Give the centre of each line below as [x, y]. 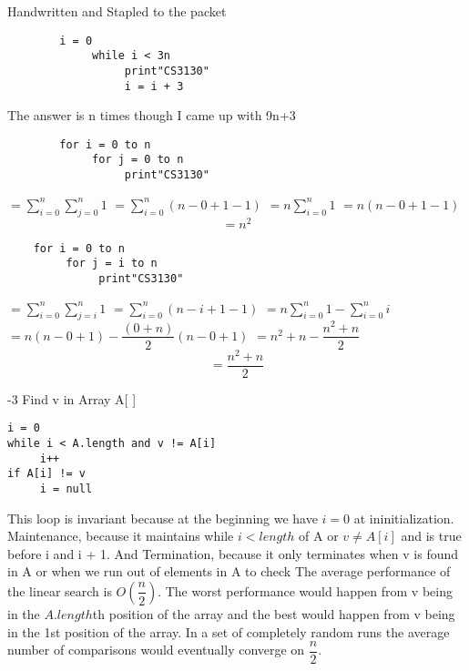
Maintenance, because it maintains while [121, 536]
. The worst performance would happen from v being [305, 590]
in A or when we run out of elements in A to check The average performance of [229, 571]
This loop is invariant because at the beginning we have [163, 518]
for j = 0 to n [138, 160]
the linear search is [60, 590]
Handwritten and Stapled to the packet [117, 11]
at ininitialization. [404, 518]
